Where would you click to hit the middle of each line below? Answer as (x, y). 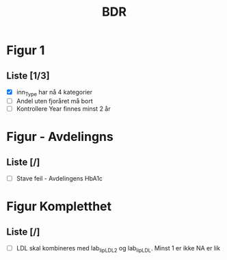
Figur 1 (26, 50)
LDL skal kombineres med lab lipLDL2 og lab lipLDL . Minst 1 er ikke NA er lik (118, 249)
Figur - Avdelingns (60, 137)
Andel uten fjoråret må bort (54, 101)
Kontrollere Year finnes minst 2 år (63, 108)
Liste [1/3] (28, 76)
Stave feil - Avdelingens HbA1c (59, 178)
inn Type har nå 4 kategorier (54, 93)
